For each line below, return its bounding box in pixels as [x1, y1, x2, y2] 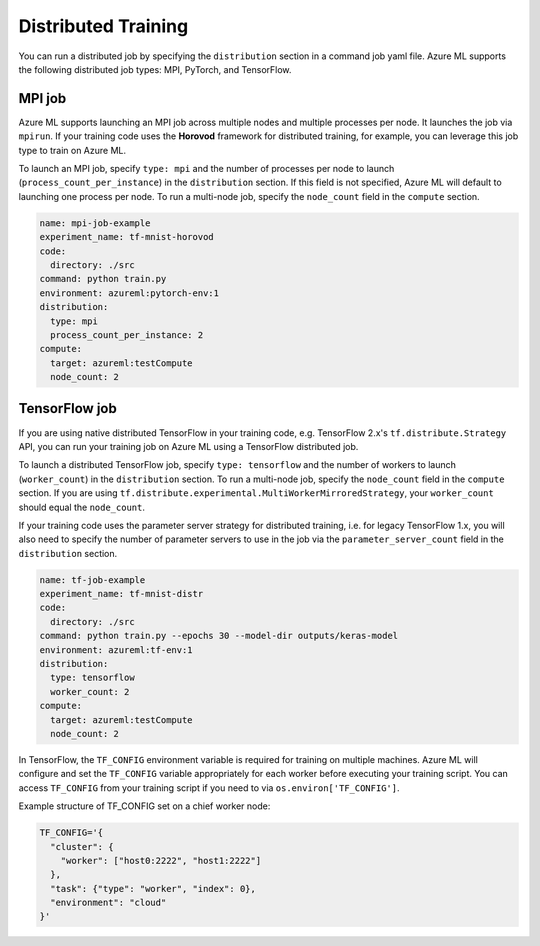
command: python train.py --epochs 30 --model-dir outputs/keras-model [39, 630, 399, 642]
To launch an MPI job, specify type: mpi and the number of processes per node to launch [18, 163, 395, 175]
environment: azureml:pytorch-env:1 [39, 287, 220, 299]
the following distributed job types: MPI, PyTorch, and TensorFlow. [18, 63, 292, 75]
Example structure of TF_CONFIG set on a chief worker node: [18, 800, 271, 812]
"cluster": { [50, 841, 114, 852]
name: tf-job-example [39, 574, 146, 585]
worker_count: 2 [50, 686, 130, 697]
